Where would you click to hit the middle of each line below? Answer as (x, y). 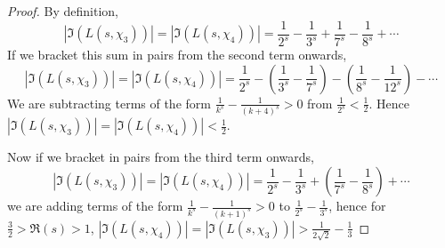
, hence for (357, 206)
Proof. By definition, (63, 11)
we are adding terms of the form (95, 206)
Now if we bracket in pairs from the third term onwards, (161, 157)
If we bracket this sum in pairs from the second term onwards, (177, 54)
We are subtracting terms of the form (109, 103)
